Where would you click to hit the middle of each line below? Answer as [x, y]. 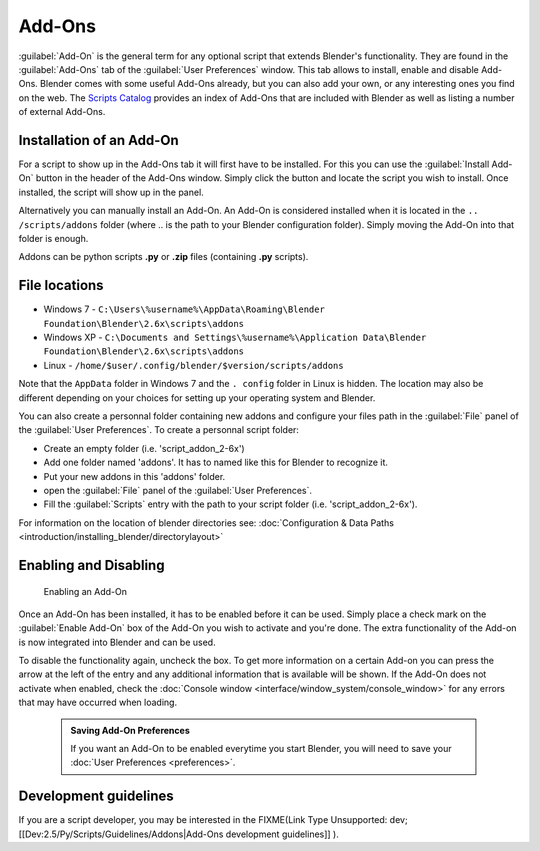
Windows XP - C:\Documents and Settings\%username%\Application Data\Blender [235, 337]
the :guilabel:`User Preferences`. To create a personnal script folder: [159, 430]
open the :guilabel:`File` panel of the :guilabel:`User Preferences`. [178, 490]
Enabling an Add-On [85, 591]
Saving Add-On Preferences [130, 730]
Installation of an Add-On [98, 140]
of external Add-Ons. [62, 112]
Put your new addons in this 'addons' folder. [134, 476]
